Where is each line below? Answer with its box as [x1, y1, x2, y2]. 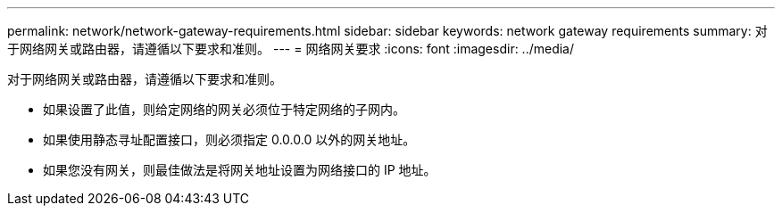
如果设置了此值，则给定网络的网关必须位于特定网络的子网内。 [43, 102, 405, 117]
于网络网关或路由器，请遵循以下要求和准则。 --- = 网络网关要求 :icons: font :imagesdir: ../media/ [7, 41, 575, 56]
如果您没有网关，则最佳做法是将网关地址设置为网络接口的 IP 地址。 [43, 162, 437, 177]
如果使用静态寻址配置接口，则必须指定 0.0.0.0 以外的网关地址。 [43, 132, 416, 147]
